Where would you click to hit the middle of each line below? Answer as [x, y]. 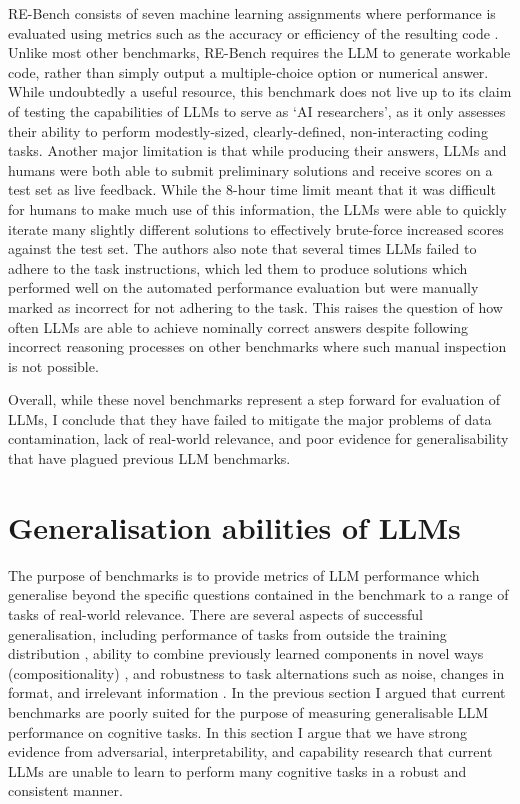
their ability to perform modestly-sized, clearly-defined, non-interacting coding [248, 130]
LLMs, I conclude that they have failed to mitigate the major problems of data [250, 418]
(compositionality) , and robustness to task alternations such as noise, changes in [256, 672]
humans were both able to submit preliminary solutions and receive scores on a [250, 169]
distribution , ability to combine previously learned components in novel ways [246, 653]
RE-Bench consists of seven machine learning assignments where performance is [252, 13]
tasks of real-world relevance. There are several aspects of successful [215, 613]
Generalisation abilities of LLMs [234, 526]
